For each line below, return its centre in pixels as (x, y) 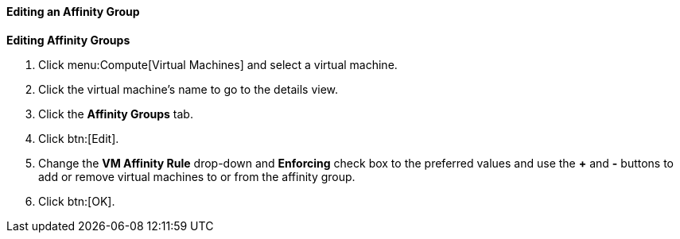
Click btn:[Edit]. (79, 138)
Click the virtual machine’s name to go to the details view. (188, 89)
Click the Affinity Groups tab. (116, 114)
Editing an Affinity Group (73, 12)
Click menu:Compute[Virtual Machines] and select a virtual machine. (218, 64)
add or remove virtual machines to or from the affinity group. (197, 176)
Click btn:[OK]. (77, 201)
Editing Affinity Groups (68, 40)
